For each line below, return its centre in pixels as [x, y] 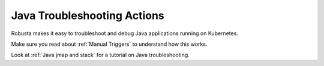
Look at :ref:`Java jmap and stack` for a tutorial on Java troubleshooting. [100, 55]
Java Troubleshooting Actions [88, 15]
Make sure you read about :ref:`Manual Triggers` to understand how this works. [109, 44]
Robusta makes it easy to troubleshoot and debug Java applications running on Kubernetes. [124, 33]
